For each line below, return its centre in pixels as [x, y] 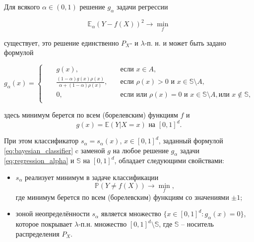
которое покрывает [44, 224]
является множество [131, 213]
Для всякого [22, 6]
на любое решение [141, 150]
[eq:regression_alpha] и [39, 160]
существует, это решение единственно [62, 42]
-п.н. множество [103, 224]
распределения [37, 233]
